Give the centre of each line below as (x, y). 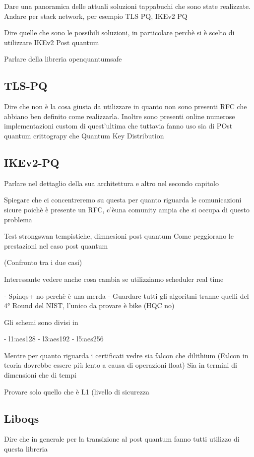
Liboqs (22, 418)
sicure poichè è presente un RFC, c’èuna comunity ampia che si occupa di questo (127, 209)
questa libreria (26, 449)
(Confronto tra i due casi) (43, 262)
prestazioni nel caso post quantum (56, 245)
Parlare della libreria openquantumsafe (63, 59)
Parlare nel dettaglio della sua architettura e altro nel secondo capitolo (111, 183)
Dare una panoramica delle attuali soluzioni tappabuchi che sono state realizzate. (127, 6)
